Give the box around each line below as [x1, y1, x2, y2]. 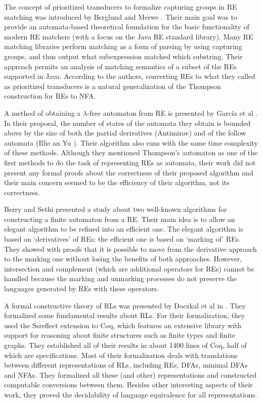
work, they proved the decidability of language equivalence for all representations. [4, 389, 257, 399]
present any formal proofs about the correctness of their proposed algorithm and [4, 167, 253, 177]
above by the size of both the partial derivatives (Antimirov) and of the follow [4, 127, 246, 138]
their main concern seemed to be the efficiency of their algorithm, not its [4, 177, 230, 188]
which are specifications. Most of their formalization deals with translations [4, 349, 238, 360]
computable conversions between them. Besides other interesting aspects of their [4, 379, 253, 390]
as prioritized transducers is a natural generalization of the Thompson [4, 80, 221, 91]
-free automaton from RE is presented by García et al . [87, 107, 258, 118]
